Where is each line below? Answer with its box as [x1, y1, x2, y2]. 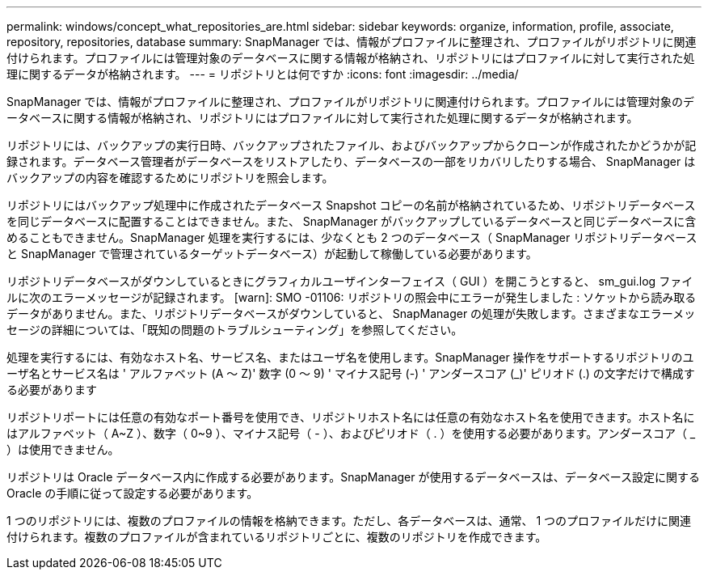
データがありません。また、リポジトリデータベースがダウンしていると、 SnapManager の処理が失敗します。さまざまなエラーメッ [6, 307, 696, 320]
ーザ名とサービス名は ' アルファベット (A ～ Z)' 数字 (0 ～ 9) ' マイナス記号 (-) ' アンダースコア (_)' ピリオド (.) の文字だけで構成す [6, 366, 695, 380]
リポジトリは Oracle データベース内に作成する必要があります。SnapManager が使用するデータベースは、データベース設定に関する [6, 470, 701, 484]
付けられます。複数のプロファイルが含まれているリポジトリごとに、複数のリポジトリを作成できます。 [6, 530, 547, 544]
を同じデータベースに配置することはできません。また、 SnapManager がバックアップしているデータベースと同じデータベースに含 [6, 214, 697, 228]
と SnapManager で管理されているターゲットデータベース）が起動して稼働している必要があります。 [6, 247, 537, 260]
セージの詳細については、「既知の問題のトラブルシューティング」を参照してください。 [6, 323, 463, 337]
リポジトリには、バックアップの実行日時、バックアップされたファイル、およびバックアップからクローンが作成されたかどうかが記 [6, 138, 697, 152]
